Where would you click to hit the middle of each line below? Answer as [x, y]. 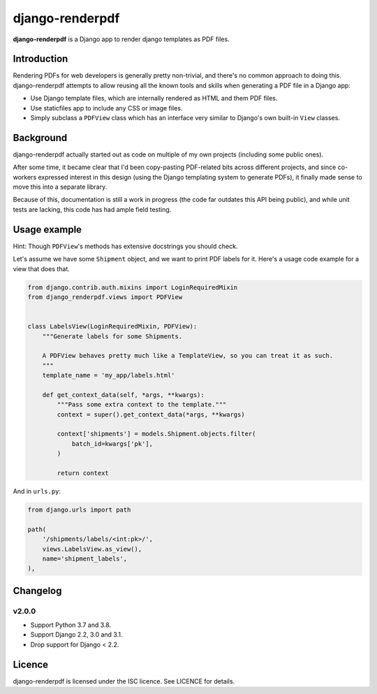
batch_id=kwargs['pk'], [112, 443]
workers [25, 177]
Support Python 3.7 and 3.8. [71, 625]
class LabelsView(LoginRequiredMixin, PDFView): [112, 326]
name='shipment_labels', [85, 558]
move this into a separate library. [60, 187]
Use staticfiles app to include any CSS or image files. [106, 108]
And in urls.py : [37, 491]
